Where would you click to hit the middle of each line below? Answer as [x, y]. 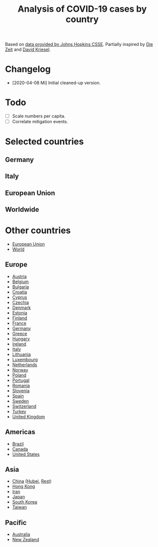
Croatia [20, 292]
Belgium [21, 282]
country [82, 19]
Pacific [16, 522]
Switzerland [24, 406]
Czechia [21, 302]
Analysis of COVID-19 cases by [82, 9]
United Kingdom [29, 416]
